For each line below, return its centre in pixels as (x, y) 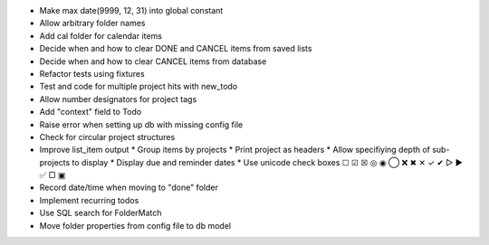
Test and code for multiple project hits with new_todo (139, 87)
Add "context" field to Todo (91, 112)
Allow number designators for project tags (118, 99)
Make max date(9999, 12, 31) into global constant (131, 10)
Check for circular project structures (107, 137)
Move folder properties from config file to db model (135, 225)
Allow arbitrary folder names (92, 24)
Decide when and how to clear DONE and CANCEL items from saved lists (176, 49)
